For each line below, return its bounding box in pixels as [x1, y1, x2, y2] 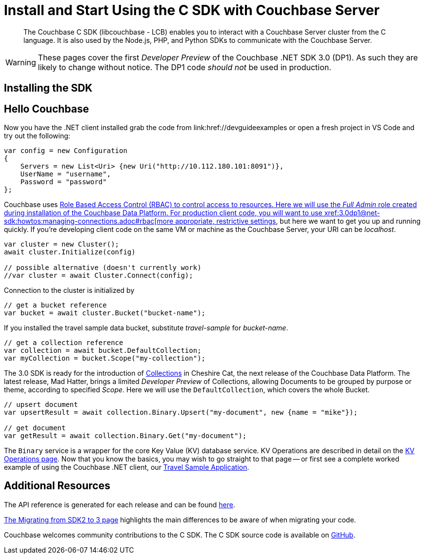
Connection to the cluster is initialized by [4, 286, 135, 295]
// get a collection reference [4, 339, 123, 347]
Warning [5, 57, 36, 67]
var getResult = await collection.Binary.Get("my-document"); [4, 432, 247, 440]
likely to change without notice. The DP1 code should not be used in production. [38, 62, 331, 72]
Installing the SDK [4, 82, 93, 95]
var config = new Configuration [4, 147, 127, 155]
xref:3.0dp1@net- [324, 209, 380, 217]
